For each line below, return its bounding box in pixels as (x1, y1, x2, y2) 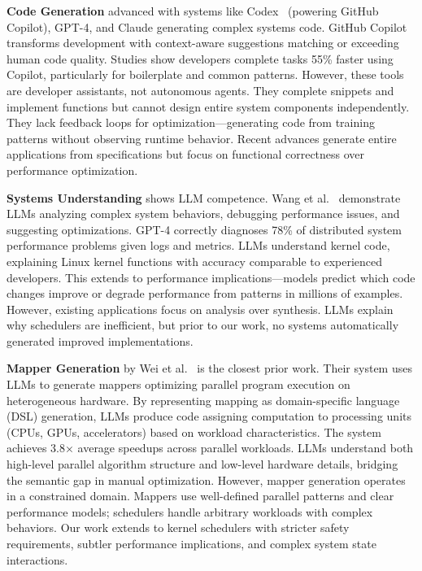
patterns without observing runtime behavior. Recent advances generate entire (7, 129, 397, 146)
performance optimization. (7, 161, 138, 178)
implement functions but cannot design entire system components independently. (7, 98, 410, 115)
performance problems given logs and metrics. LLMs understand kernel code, (7, 237, 390, 254)
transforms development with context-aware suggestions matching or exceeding (7, 34, 399, 51)
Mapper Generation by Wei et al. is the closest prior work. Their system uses (7, 360, 412, 377)
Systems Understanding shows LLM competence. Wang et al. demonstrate (7, 189, 401, 206)
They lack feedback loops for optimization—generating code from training (7, 114, 375, 131)
